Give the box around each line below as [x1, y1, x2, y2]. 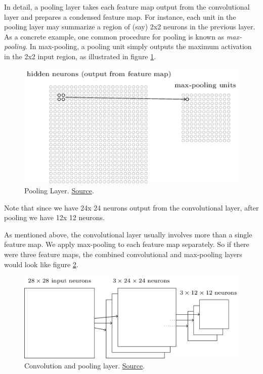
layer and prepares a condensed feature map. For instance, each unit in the [4, 11, 236, 22]
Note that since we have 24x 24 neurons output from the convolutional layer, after [4, 202, 259, 213]
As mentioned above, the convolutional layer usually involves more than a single [4, 229, 252, 239]
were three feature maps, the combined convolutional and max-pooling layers [4, 249, 242, 260]
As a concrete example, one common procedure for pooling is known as [4, 31, 225, 41]
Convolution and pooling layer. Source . [24, 360, 145, 370]
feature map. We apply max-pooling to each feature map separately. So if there [4, 239, 249, 250]
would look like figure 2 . [4, 259, 78, 269]
